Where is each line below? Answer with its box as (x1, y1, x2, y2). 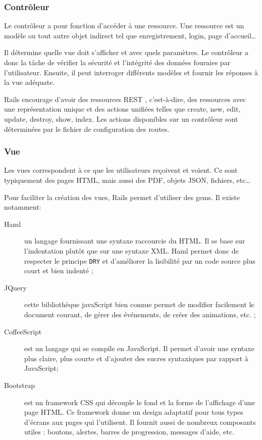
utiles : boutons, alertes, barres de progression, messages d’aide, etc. (24, 426, 234, 437)
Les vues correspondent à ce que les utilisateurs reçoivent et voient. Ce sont (4, 165, 238, 175)
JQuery (4, 282, 27, 292)
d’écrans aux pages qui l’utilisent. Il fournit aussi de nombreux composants (24, 416, 256, 427)
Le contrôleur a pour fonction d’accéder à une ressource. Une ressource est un (4, 20, 244, 31)
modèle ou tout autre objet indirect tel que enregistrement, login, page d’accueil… (4, 30, 256, 40)
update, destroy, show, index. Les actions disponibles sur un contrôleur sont (4, 113, 238, 124)
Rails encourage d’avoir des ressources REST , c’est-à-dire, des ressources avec (4, 93, 246, 104)
